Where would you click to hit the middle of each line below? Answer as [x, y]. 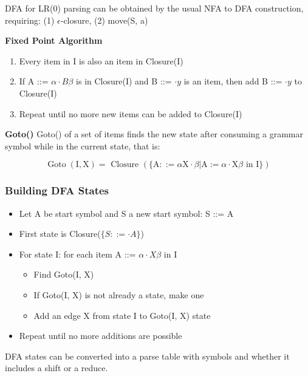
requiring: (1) [30, 20]
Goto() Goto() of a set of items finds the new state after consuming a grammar [154, 134]
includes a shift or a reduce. [56, 368]
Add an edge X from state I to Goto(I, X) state [122, 315]
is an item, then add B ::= [233, 81]
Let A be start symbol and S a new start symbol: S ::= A [126, 213]
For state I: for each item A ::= [77, 254]
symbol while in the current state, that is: [83, 145]
